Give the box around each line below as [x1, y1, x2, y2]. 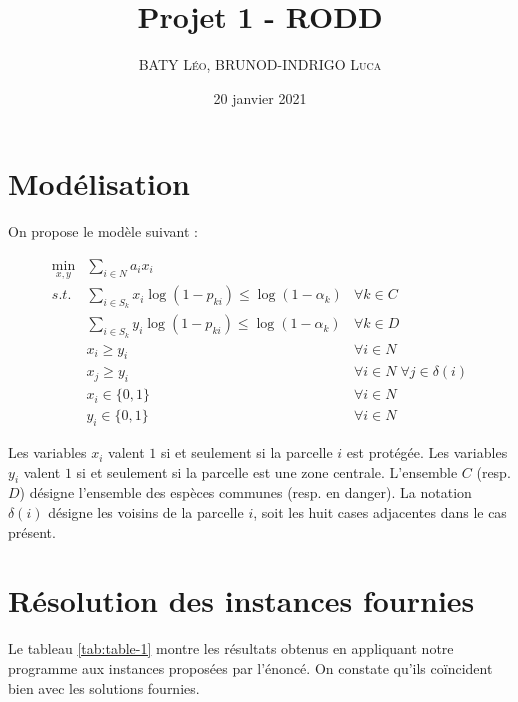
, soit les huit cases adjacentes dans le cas [253, 502, 507, 523]
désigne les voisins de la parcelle [48, 502, 244, 523]
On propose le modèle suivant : [8, 221, 198, 242]
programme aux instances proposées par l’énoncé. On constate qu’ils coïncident [8, 657, 493, 678]
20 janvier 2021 [213, 87, 307, 108]
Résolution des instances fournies [8, 580, 475, 621]
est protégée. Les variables [346, 442, 508, 463]
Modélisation [8, 163, 190, 204]
